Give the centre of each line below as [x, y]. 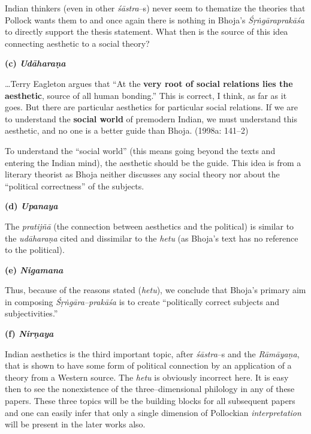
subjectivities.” [31, 313]
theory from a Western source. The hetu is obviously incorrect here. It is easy [147, 377]
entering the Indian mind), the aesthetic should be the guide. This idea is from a [153, 162]
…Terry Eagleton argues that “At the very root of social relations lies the [149, 83]
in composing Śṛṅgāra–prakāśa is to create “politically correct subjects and [142, 301]
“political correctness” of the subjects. [75, 186]
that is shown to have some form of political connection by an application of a [148, 365]
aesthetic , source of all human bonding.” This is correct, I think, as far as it [146, 95]
